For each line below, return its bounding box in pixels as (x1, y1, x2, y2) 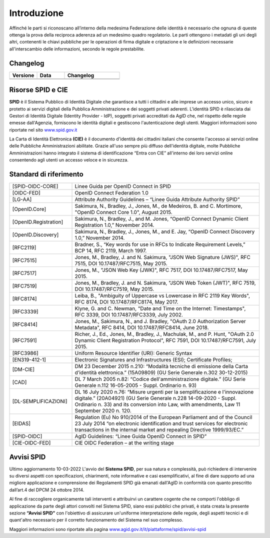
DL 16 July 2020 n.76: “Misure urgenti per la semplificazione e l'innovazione (74, 388, 254, 395)
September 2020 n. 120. (74, 407, 132, 414)
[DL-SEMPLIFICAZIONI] (12, 398, 67, 405)
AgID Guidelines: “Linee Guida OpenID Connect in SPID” (74, 433, 207, 440)
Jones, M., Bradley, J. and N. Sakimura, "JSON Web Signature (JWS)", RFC (74, 254, 251, 261)
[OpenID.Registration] (12, 218, 63, 225)
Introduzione (9, 7, 64, 18)
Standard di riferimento (9, 170, 83, 178)
